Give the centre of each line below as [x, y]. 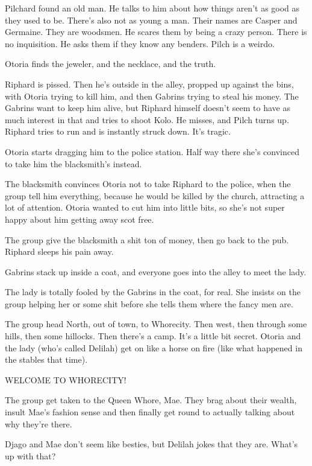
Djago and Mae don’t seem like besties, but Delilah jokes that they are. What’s [151, 444]
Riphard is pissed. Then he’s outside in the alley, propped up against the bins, [149, 84]
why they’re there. [39, 423]
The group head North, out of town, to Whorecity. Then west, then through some [156, 324]
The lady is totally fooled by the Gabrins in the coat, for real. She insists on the [153, 292]
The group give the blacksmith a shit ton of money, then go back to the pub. [147, 239]
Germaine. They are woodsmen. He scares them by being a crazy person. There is [156, 32]
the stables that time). [46, 359]
